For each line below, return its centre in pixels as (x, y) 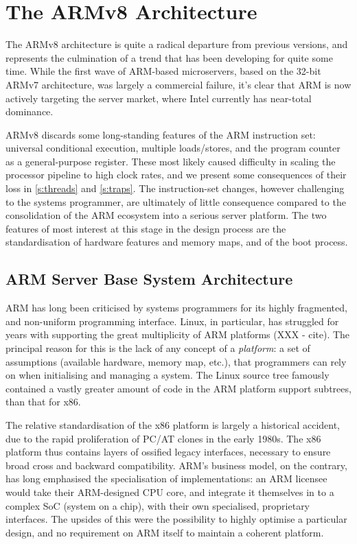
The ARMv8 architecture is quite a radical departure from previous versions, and (177, 44)
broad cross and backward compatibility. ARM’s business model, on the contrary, (176, 465)
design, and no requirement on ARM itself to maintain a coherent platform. (165, 532)
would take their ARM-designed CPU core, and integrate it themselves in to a (170, 492)
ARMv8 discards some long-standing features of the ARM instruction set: (161, 134)
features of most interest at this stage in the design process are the (146, 228)
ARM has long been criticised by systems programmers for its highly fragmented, (176, 308)
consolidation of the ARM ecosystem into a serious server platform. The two (166, 215)
